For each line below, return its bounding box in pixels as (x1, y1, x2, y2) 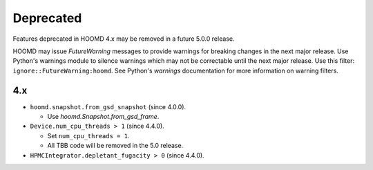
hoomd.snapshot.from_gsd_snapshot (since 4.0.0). (30, 102, 186, 111)
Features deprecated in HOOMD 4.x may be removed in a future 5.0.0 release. (12, 35, 235, 43)
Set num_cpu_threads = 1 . (47, 131, 130, 140)
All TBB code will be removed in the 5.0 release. (47, 142, 184, 150)
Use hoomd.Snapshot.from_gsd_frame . (47, 113, 160, 121)
